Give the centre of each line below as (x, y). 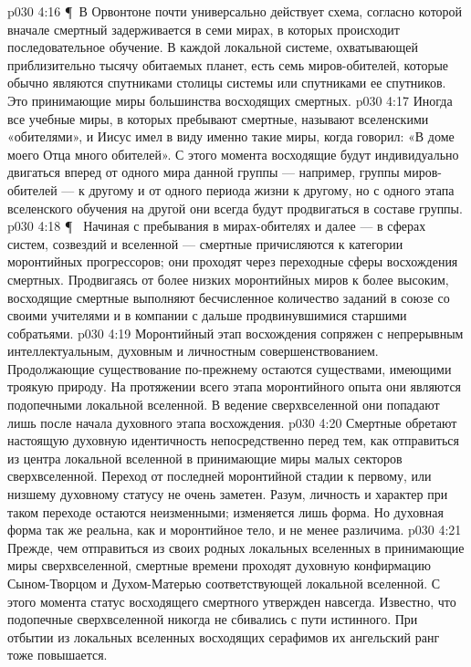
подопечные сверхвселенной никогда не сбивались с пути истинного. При (213, 619)
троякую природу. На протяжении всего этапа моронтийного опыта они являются (235, 386)
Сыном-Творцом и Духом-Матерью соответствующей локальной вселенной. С (224, 583)
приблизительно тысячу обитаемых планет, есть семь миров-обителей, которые (228, 64)
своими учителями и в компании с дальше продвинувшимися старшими (207, 315)
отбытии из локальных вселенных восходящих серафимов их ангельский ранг (224, 636)
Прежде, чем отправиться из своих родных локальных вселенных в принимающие (236, 547)
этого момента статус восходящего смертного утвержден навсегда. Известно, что (232, 601)
